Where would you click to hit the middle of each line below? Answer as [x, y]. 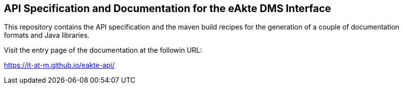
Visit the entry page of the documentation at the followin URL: [103, 50]
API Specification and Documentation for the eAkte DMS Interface [168, 8]
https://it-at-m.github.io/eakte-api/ [59, 65]
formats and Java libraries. [47, 35]
